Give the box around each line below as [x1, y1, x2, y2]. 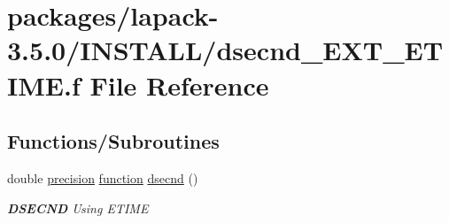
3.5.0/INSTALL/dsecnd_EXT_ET [7, 32, 444, 68]
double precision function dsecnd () [7, 168, 198, 187]
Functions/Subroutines [7, 127, 220, 155]
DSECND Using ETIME [7, 198, 149, 217]
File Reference [89, 66, 269, 103]
